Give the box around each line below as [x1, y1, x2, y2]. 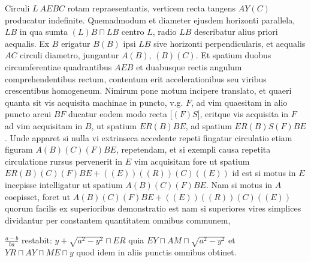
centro [121, 25, 144, 38]
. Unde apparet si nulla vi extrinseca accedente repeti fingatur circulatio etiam [5, 131, 292, 144]
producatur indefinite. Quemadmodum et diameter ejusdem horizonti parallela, [5, 13, 295, 26]
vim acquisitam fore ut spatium [134, 154, 250, 167]
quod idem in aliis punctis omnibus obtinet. [76, 246, 237, 258]
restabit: [22, 234, 52, 246]
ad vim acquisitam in [5, 119, 83, 132]
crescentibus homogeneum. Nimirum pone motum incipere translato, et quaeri [5, 84, 292, 97]
